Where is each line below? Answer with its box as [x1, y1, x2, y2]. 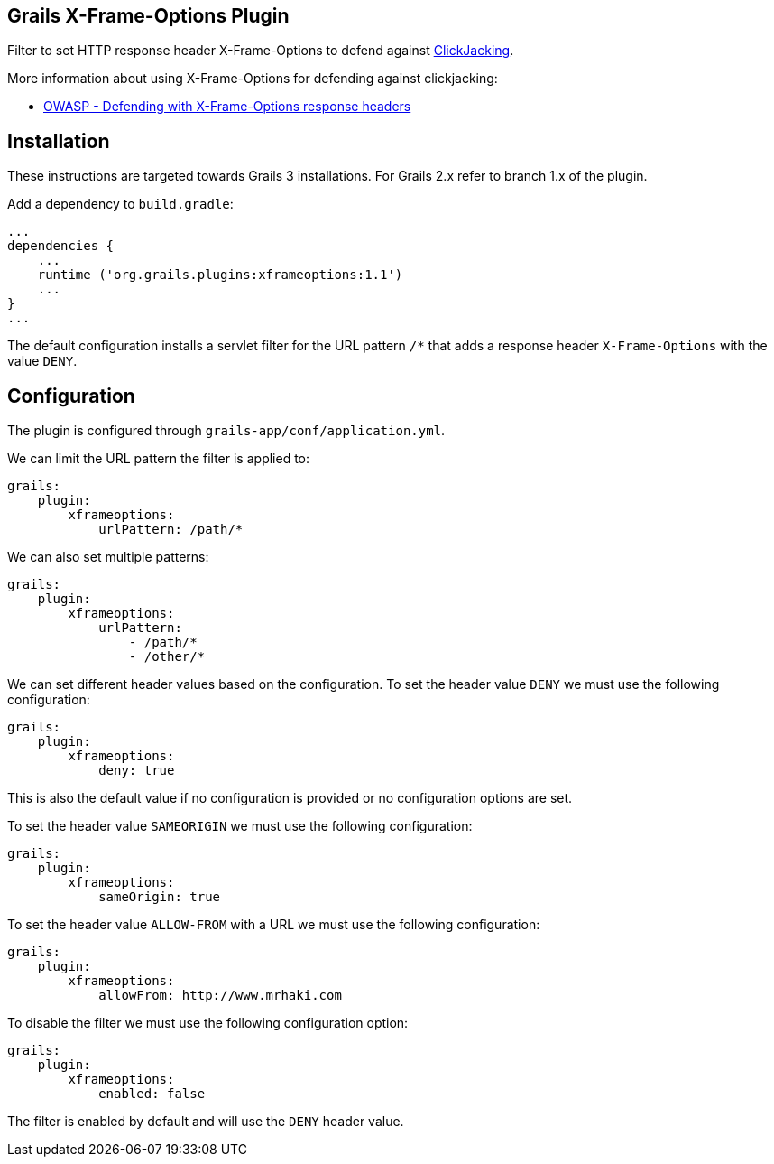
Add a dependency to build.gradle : [7, 196, 234, 212]
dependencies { [7, 238, 115, 254]
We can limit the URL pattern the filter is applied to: [7, 451, 310, 467]
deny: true [98, 763, 175, 778]
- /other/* [128, 649, 206, 665]
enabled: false [98, 1086, 206, 1102]
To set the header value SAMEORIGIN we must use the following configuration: [7, 818, 473, 834]
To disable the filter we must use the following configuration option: [7, 1015, 409, 1031]
